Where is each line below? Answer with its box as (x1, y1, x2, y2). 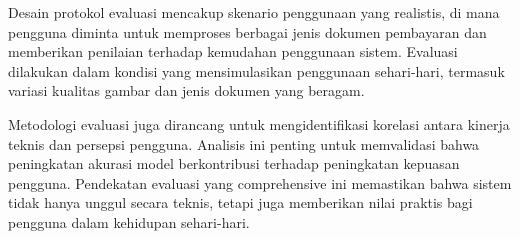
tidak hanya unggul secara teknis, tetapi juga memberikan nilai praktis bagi (8, 192, 473, 213)
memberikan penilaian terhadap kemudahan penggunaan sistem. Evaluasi (8, 41, 458, 62)
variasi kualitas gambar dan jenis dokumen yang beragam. (8, 80, 365, 101)
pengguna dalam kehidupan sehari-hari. (8, 211, 250, 232)
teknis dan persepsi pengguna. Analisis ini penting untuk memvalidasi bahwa (8, 133, 480, 154)
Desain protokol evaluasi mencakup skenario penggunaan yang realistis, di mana (8, 2, 500, 22)
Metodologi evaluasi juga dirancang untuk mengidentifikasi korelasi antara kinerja (8, 113, 510, 134)
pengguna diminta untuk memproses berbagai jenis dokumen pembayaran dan (8, 21, 487, 42)
